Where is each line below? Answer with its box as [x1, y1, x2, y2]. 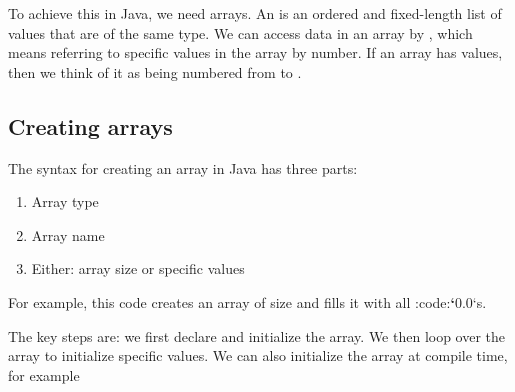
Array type [31, 191, 99, 212]
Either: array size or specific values [31, 258, 245, 279]
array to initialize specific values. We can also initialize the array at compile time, [8, 345, 508, 366]
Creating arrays [8, 110, 173, 141]
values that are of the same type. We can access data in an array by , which [8, 22, 473, 43]
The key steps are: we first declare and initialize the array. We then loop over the [8, 325, 506, 346]
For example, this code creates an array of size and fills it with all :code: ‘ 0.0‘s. [8, 291, 487, 312]
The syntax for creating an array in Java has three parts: [8, 157, 358, 178]
